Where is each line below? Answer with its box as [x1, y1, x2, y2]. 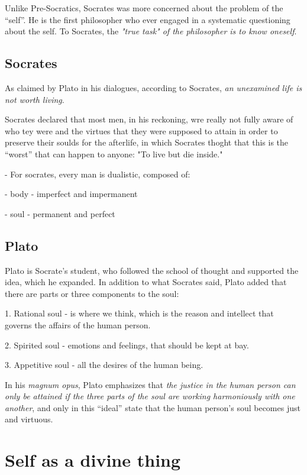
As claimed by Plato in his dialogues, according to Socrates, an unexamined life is [5, 81, 302, 93]
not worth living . [5, 93, 64, 105]
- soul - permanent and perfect [5, 207, 115, 219]
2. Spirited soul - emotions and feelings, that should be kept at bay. [5, 338, 249, 351]
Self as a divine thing [5, 448, 181, 472]
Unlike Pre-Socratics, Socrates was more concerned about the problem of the [5, 2, 283, 14]
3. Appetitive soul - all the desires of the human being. [5, 358, 203, 371]
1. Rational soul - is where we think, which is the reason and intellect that [5, 307, 274, 319]
